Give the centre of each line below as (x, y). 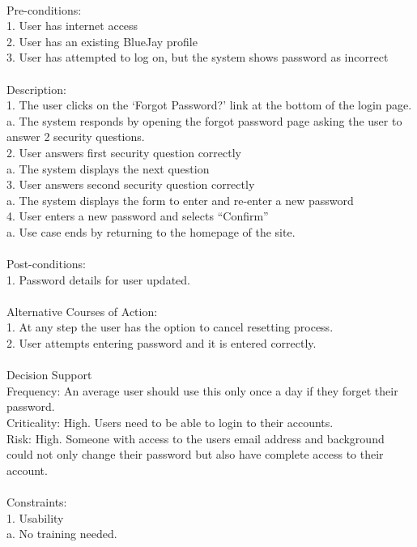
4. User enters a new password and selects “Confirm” (138, 216)
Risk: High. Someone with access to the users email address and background (196, 438)
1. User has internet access (72, 26)
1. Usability (35, 517)
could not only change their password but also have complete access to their (195, 454)
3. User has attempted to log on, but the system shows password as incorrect (198, 57)
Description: (36, 89)
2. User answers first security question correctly (124, 152)
